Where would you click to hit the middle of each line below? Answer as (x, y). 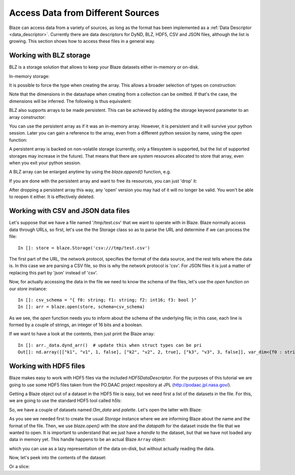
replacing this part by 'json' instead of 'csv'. (53, 272)
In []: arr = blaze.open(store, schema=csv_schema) (81, 307)
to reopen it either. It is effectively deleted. (52, 197)
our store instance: (28, 289)
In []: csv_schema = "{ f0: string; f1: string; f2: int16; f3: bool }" (107, 300)
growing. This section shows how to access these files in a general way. (82, 41)
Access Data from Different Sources (84, 13)
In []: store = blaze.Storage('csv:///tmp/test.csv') (84, 248)
